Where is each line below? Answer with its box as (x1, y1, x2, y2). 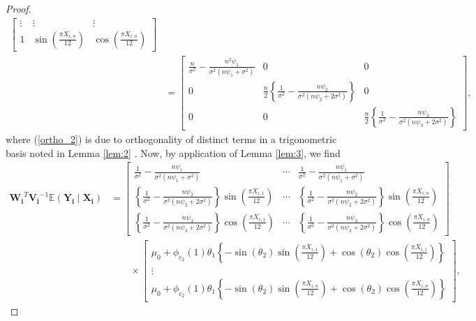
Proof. (6, 1, 31, 15)
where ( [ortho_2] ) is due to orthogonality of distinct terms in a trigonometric (6, 131, 337, 146)
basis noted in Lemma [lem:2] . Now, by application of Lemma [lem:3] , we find (6, 145, 341, 160)
